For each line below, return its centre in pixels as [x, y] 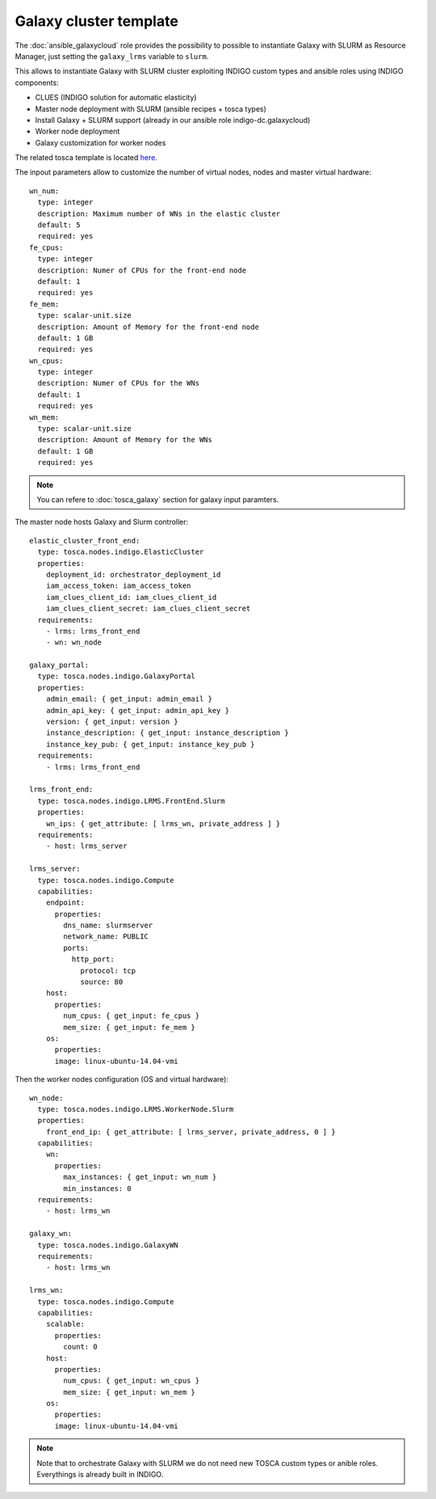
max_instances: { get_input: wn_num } [140, 1177]
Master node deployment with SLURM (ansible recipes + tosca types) [151, 108]
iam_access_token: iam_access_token [118, 586]
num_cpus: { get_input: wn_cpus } [132, 1381]
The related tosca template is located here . [86, 158]
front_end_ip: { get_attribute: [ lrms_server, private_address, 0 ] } [191, 1132]
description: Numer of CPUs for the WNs [119, 383]
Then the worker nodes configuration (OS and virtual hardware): [122, 1079]
